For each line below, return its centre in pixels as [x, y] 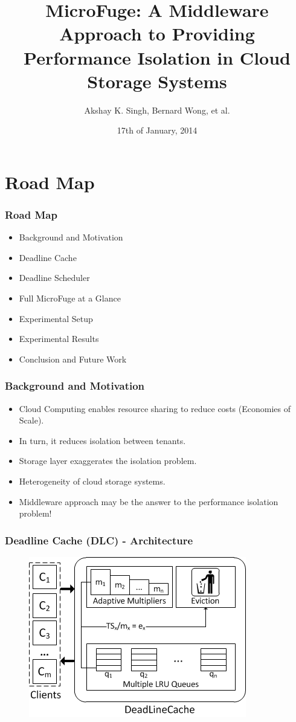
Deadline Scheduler [54, 278]
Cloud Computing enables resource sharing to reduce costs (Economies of [155, 408]
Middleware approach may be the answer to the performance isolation [149, 501]
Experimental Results [59, 339]
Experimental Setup [56, 318]
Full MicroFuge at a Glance [70, 298]
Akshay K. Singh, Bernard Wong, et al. [157, 110]
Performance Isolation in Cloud [157, 57]
